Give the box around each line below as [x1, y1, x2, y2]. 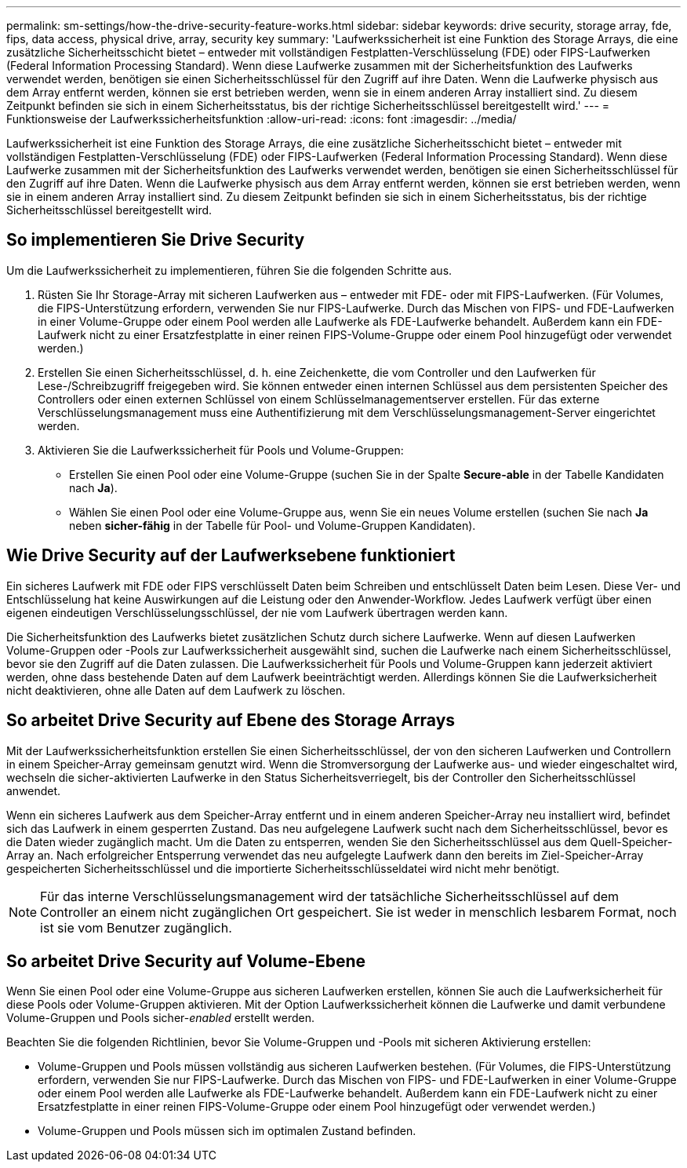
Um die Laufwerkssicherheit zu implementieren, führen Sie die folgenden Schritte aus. [6, 263, 453, 277]
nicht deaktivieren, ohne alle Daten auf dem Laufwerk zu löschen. [6, 683, 346, 697]
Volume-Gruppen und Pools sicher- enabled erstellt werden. [6, 1011, 315, 1025]
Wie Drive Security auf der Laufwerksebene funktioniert [6, 546, 456, 566]
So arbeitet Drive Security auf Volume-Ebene [6, 951, 365, 971]
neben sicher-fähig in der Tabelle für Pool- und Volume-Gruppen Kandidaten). [69, 518, 476, 532]
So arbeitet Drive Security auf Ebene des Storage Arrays [6, 710, 456, 731]
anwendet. [6, 783, 61, 798]
